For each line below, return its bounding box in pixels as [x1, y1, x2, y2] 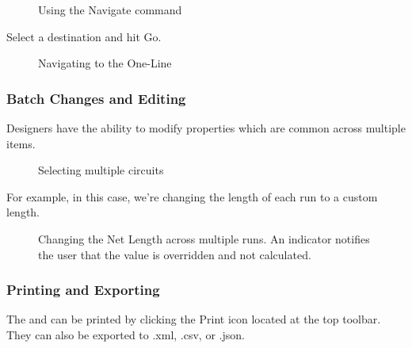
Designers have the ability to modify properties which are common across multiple [6, 120, 406, 136]
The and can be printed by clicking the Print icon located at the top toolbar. [6, 311, 381, 327]
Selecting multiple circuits [38, 162, 164, 178]
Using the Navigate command [38, 2, 182, 17]
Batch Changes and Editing [6, 88, 186, 108]
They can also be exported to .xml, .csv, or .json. [6, 326, 245, 342]
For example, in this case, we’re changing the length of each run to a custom [6, 188, 378, 205]
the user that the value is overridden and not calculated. [38, 246, 311, 262]
